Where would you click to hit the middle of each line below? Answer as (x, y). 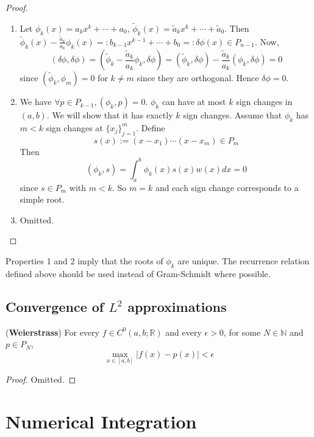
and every (184, 332)
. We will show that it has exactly (110, 115)
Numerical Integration (101, 421)
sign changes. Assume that (233, 115)
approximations (177, 306)
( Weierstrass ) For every (52, 332)
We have (36, 102)
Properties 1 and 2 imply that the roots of (84, 260)
